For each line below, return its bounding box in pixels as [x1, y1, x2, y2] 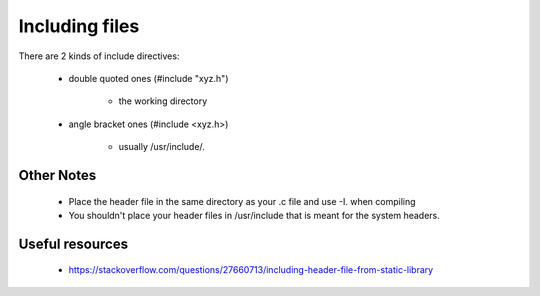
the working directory [118, 95, 208, 107]
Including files [18, 15, 140, 37]
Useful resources [18, 235, 129, 252]
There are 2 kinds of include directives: [18, 50, 180, 62]
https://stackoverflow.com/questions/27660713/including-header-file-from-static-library [68, 264, 434, 276]
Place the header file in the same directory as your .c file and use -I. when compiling [68, 195, 416, 207]
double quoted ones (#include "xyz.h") [68, 72, 229, 84]
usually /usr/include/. [118, 141, 205, 153]
